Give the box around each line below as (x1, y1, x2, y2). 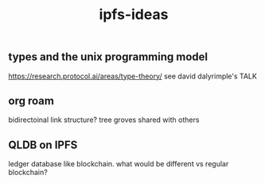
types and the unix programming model (8, 50, 208, 64)
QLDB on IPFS (8, 138, 78, 151)
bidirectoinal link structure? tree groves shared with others (8, 115, 200, 124)
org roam (8, 94, 54, 108)
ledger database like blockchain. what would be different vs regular (8, 159, 229, 169)
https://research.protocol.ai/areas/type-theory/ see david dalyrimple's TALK (8, 71, 257, 81)
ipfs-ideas (99, 6, 169, 24)
